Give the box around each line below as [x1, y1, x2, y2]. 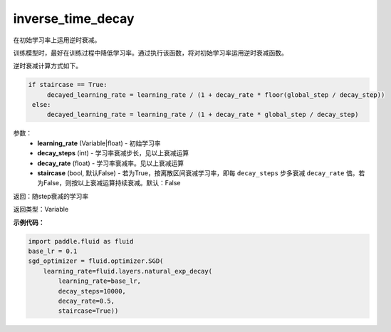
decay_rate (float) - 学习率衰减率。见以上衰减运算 [37, 159, 184, 167]
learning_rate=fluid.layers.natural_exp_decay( [43, 267, 213, 275]
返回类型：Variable [13, 205, 69, 214]
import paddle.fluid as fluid [28, 237, 134, 245]
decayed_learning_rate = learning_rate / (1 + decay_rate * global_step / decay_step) [46, 110, 359, 119]
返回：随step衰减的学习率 [13, 192, 89, 200]
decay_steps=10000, [58, 287, 126, 295]
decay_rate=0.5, [58, 296, 115, 305]
